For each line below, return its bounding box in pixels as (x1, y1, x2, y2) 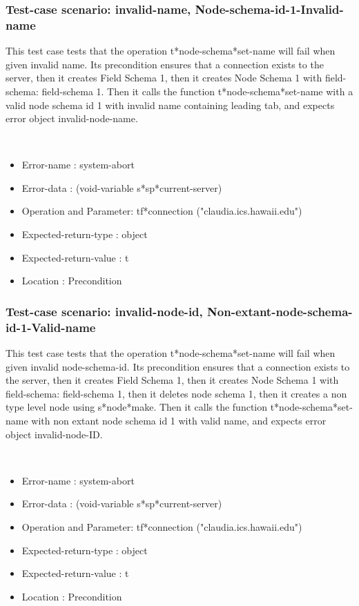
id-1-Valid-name (6, 318, 96, 335)
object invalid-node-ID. (6, 427, 103, 441)
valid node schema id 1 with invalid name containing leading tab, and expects (6, 97, 335, 112)
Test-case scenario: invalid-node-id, (6, 302, 203, 320)
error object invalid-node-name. (6, 111, 138, 126)
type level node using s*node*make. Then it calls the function (6, 400, 268, 414)
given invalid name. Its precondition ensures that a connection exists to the (6, 57, 324, 71)
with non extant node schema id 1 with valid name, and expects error (31, 413, 327, 427)
